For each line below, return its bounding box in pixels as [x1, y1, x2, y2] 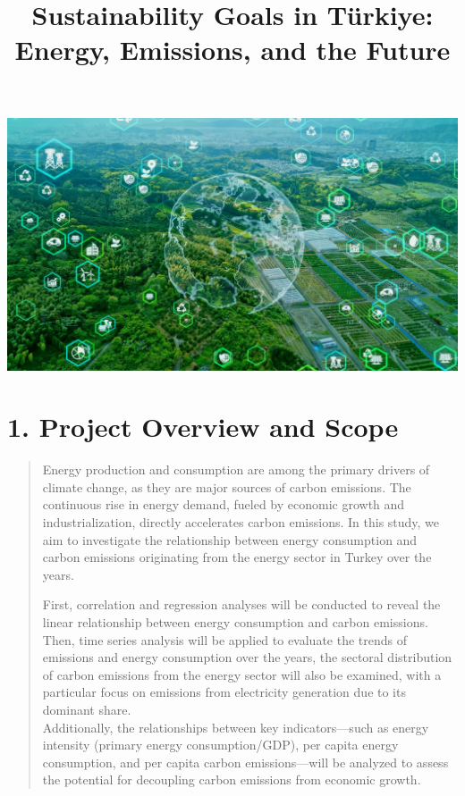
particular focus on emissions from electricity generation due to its [42, 683, 406, 701]
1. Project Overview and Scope [7, 408, 399, 445]
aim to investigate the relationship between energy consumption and [42, 530, 418, 549]
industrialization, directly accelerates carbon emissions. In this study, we [42, 513, 440, 532]
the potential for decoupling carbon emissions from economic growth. [42, 770, 421, 789]
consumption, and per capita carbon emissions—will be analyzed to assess [42, 752, 449, 771]
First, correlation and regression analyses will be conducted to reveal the [42, 595, 441, 614]
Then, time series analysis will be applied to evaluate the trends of [42, 630, 408, 649]
